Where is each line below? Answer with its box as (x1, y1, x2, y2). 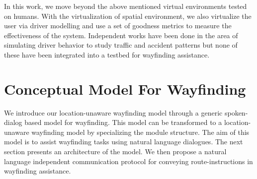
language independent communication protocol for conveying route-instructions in (4, 156, 253, 166)
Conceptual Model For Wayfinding (4, 78, 246, 99)
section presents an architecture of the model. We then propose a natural (4, 146, 227, 157)
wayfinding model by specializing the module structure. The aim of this (31, 126, 250, 137)
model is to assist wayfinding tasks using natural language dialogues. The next (4, 136, 243, 147)
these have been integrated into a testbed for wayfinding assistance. (4, 49, 210, 60)
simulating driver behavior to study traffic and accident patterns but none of (4, 40, 238, 50)
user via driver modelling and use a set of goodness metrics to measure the (4, 20, 232, 31)
